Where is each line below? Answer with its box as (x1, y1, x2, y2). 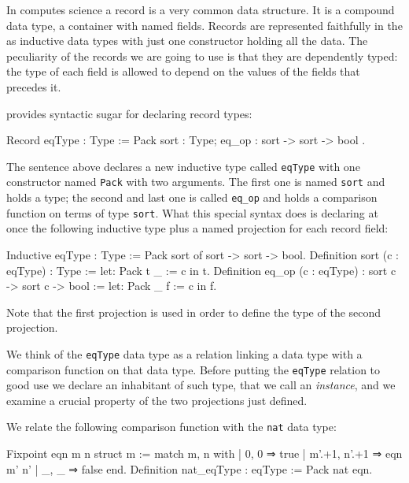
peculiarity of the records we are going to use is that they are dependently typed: (6, 47, 398, 64)
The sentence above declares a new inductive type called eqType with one (6, 158, 360, 174)
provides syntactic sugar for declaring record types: (6, 105, 252, 121)
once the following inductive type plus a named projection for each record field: (6, 220, 389, 236)
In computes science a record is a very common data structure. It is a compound (6, 2, 395, 17)
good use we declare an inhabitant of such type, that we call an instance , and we (6, 377, 396, 393)
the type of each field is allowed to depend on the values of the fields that (6, 63, 360, 80)
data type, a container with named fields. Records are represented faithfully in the (6, 17, 403, 33)
